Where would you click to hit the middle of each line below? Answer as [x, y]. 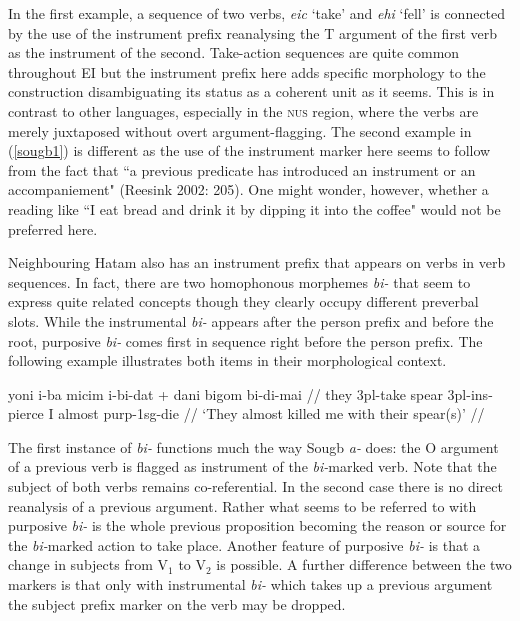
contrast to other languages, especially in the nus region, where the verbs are [243, 110]
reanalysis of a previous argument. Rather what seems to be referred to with [242, 505]
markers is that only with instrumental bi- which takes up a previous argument [250, 584]
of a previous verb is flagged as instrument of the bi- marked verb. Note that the [252, 466]
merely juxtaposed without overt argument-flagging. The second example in [240, 130]
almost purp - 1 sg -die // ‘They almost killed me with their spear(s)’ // [271, 413]
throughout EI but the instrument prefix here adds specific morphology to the [247, 71]
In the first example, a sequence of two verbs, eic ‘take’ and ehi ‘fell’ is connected [257, 13]
